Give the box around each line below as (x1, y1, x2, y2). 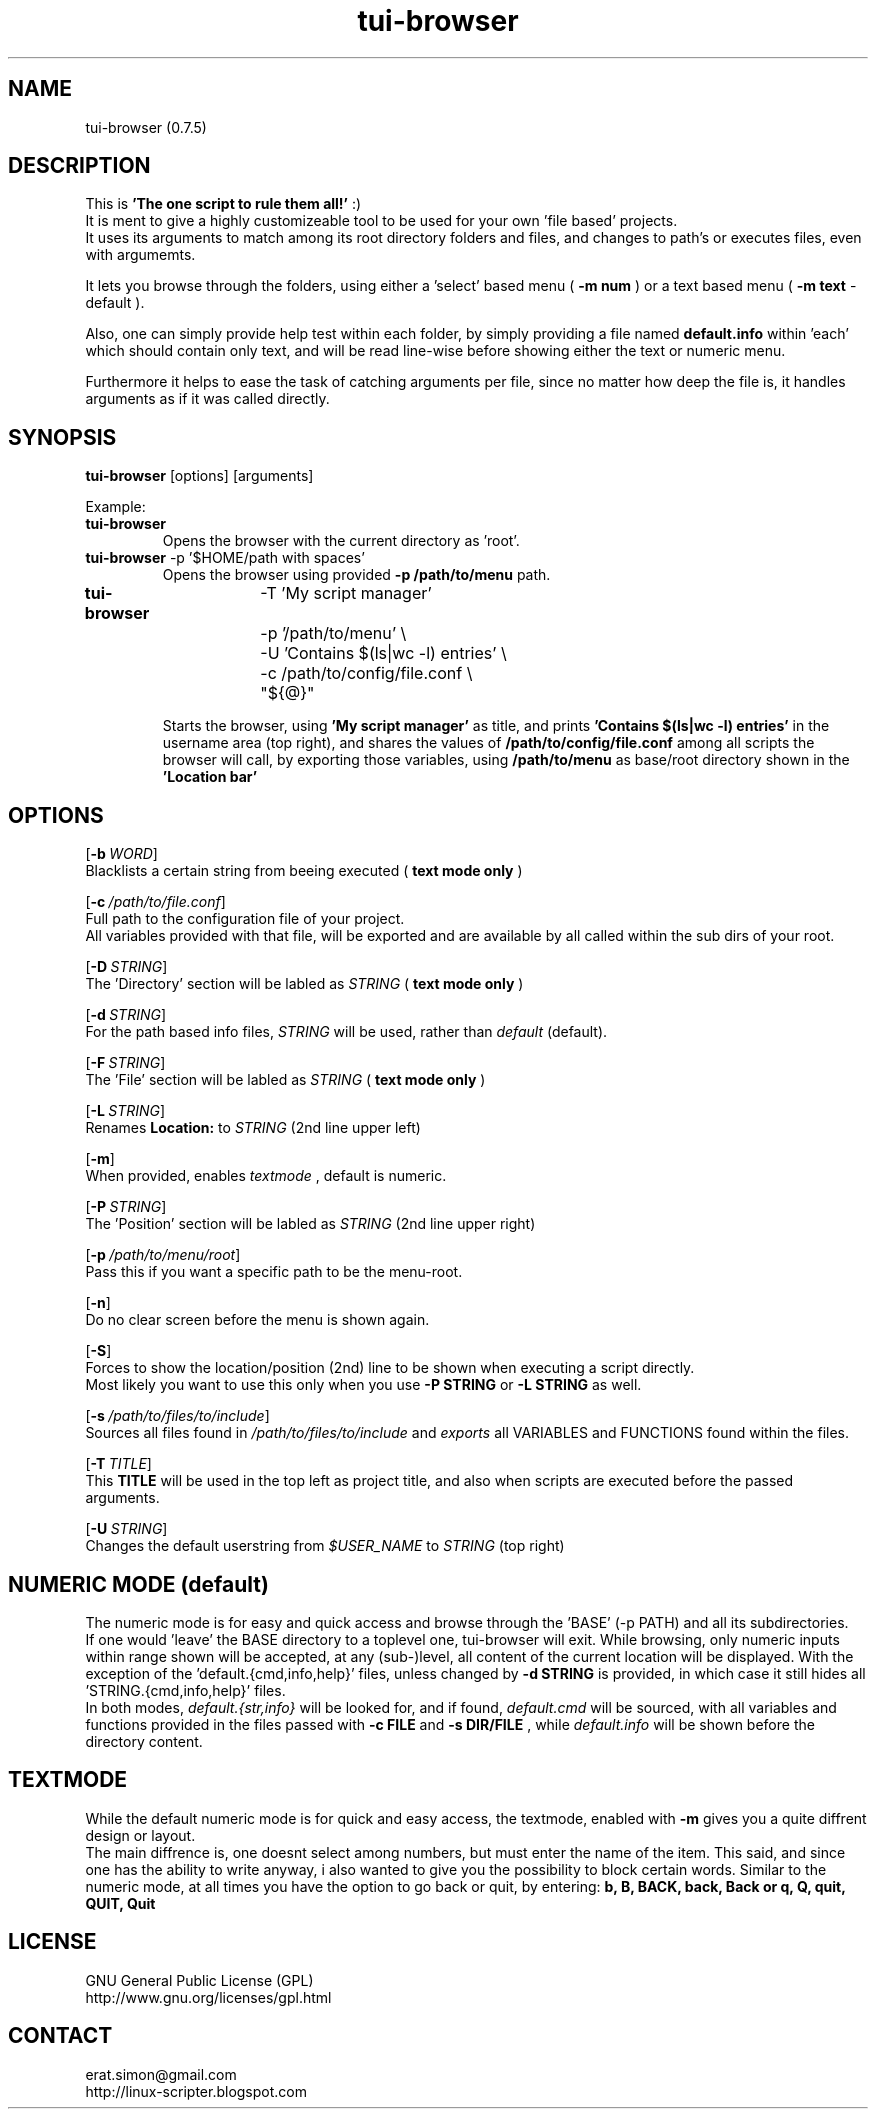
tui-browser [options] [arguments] (85, 467, 314, 485)
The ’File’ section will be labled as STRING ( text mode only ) (85, 1071, 486, 1089)
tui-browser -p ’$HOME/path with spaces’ (85, 549, 365, 567)
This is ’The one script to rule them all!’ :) (85, 195, 362, 213)
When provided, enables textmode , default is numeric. (85, 1167, 447, 1185)
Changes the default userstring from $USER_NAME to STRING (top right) (85, 1537, 565, 1555)
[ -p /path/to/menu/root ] (85, 1246, 241, 1264)
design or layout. (85, 1826, 196, 1844)
